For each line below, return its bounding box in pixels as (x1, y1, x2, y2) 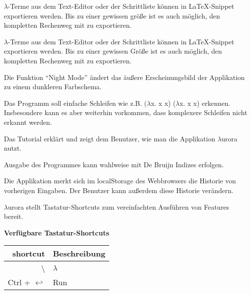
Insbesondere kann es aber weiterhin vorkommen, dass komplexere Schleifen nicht (4, 107, 248, 118)
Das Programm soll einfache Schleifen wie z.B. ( (4, 98, 147, 108)
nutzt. (4, 143, 22, 153)
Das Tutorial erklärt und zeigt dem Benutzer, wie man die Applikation (4, 133, 215, 143)
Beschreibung (53, 248, 106, 259)
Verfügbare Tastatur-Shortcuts (4, 227, 109, 237)
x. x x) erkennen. (179, 98, 231, 108)
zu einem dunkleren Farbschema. (4, 81, 102, 92)
